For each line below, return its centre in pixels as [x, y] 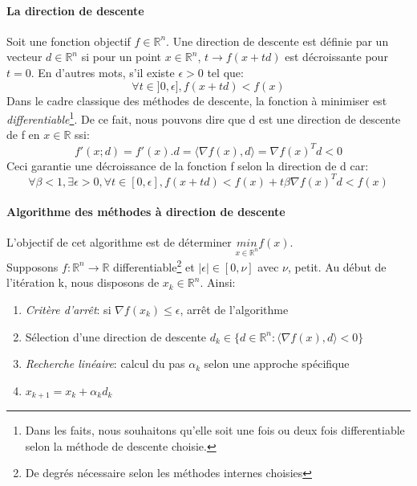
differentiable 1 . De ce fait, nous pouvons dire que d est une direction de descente [204, 118]
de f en [23, 135]
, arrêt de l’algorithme [234, 310]
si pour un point [121, 57]
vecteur [24, 57]
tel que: [225, 72]
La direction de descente [75, 10]
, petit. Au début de [337, 266]
